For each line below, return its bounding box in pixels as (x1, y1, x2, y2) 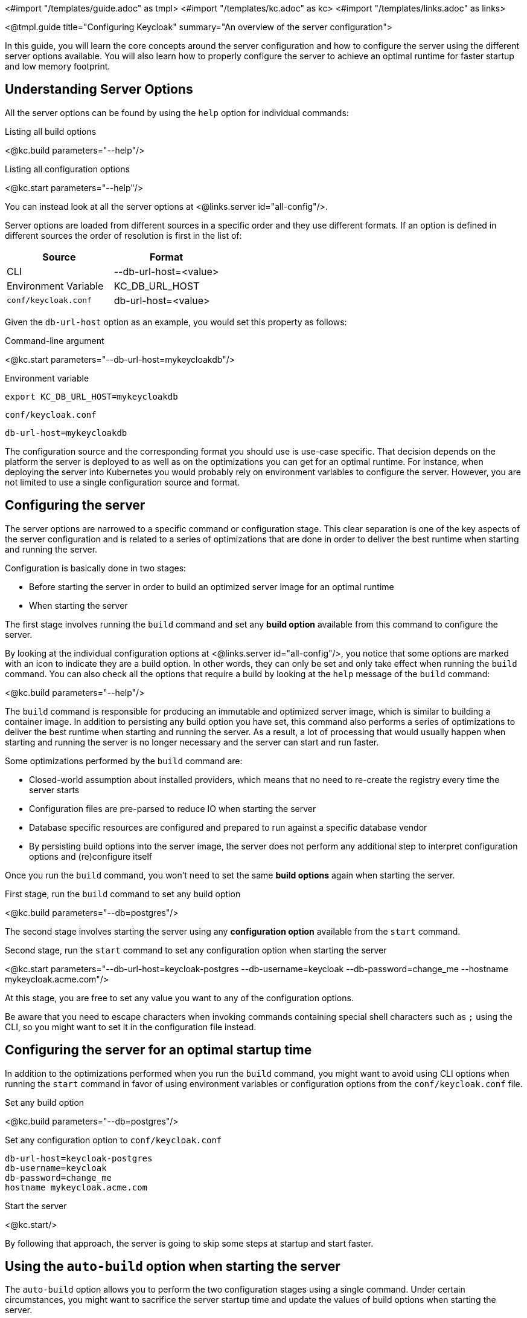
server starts (29, 784, 80, 795)
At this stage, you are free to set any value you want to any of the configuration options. (5, 992, 354, 1003)
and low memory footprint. (5, 61, 110, 71)
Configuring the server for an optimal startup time (5, 1042, 312, 1058)
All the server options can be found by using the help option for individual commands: (5, 107, 349, 118)
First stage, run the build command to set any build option (5, 888, 241, 899)
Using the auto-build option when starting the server (5, 1258, 340, 1274)
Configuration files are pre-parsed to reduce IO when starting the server (29, 803, 316, 814)
